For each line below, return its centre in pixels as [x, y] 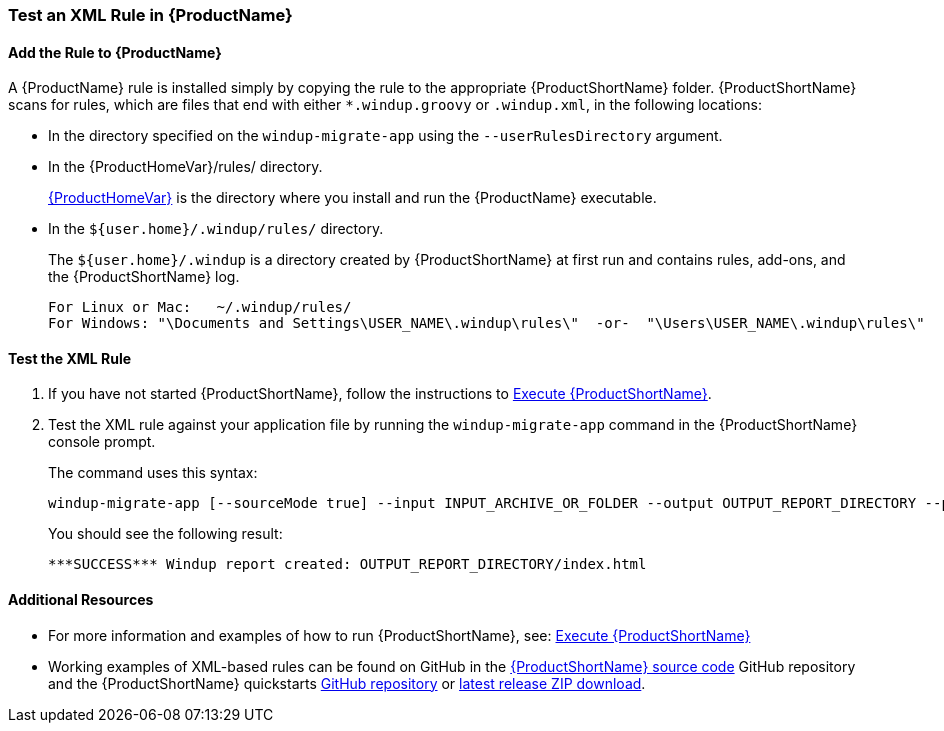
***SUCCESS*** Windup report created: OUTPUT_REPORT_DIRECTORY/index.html [347, 564]
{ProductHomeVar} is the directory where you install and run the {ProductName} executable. [352, 198]
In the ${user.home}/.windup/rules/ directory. [216, 229]
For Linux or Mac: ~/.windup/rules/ [200, 307]
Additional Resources [81, 600]
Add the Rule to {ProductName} [115, 52]
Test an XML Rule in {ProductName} [150, 15]
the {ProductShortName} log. [144, 277]
